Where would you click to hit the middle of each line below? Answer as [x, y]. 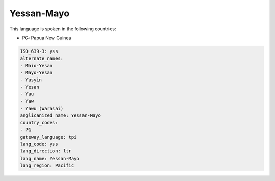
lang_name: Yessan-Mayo [50, 158]
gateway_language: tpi [48, 137]
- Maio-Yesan [36, 66]
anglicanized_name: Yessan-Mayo [61, 115]
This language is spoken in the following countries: [63, 29]
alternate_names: [42, 58]
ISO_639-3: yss [39, 51]
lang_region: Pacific [47, 165]
